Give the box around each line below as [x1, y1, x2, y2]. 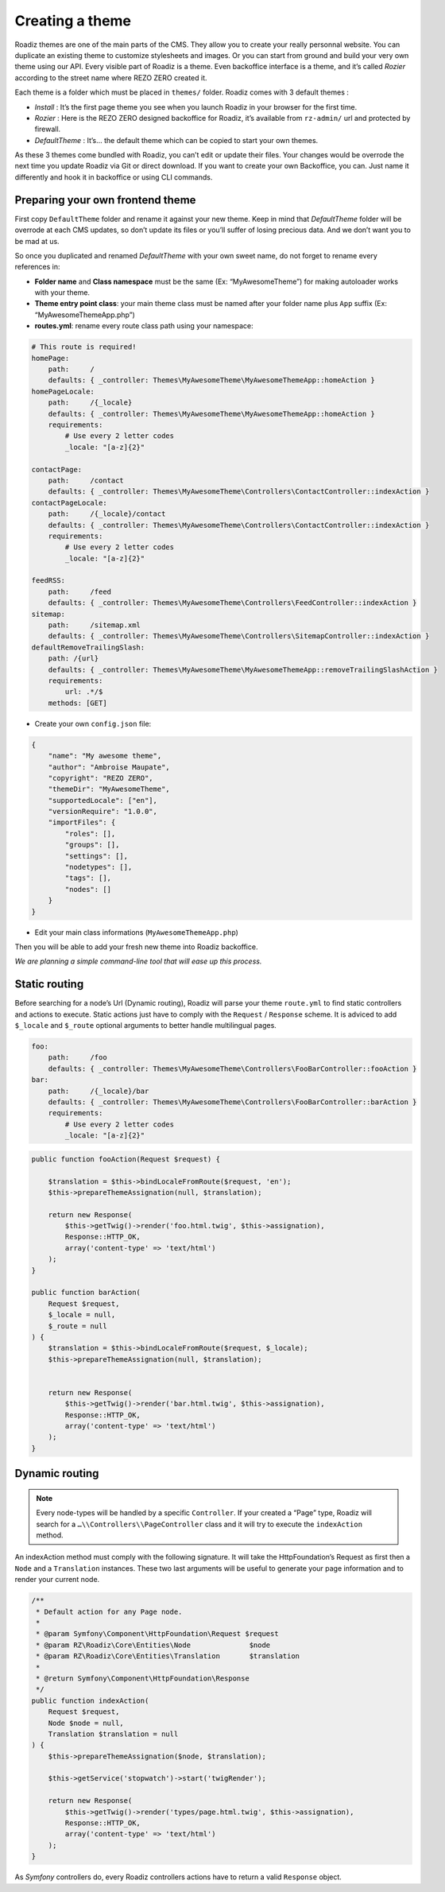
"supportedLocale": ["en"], [48, 796, 158, 804]
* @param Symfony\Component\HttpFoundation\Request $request [36, 1630, 279, 1638]
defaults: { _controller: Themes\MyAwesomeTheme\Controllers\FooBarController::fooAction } [48, 1064, 417, 1073]
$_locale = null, [48, 1310, 116, 1320]
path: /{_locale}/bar [48, 1086, 149, 1095]
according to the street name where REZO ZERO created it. [14, 72, 207, 83]
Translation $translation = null [48, 1729, 179, 1739]
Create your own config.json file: [34, 719, 152, 728]
